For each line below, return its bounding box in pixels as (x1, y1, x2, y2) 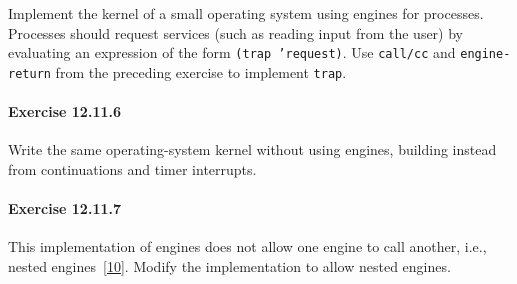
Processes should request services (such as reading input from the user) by (8, 22, 463, 43)
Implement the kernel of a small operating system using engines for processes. (8, 3, 484, 23)
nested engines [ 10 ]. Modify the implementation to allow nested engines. (8, 255, 451, 276)
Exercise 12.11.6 (8, 101, 121, 122)
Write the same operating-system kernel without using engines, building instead (8, 139, 497, 160)
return (8, 66, 51, 81)
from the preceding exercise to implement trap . (55, 61, 347, 82)
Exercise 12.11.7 (8, 198, 121, 219)
